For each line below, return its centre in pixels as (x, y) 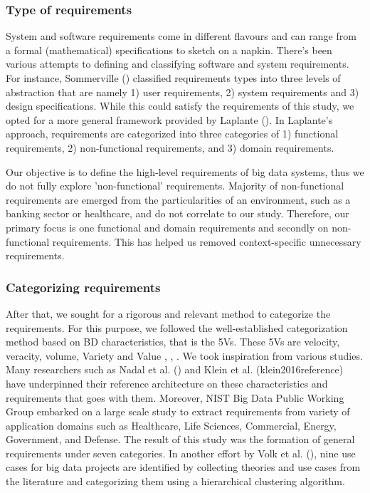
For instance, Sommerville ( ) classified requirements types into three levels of (173, 78)
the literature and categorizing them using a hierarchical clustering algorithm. (175, 481)
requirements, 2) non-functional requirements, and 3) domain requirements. (170, 147)
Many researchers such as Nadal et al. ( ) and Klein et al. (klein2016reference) (175, 369)
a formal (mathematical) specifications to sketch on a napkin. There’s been (169, 50)
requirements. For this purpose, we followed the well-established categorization (177, 327)
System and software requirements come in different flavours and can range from (181, 36)
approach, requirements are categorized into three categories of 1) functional (172, 134)
